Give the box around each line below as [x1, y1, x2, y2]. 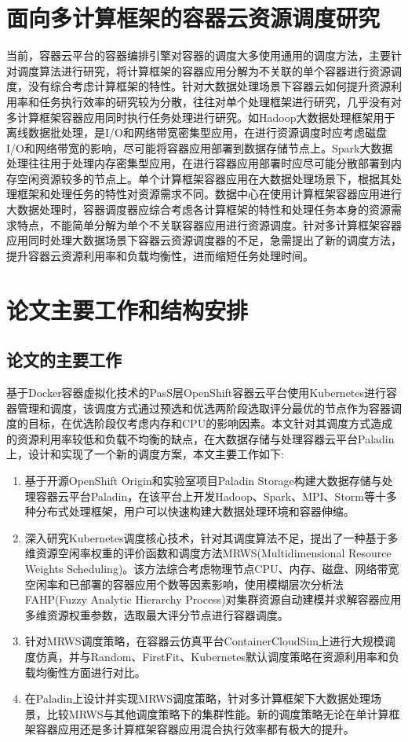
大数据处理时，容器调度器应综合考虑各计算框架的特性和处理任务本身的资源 [6, 201, 391, 218]
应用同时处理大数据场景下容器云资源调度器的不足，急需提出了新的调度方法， [6, 232, 402, 248]
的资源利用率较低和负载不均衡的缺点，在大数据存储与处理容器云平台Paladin [6, 430, 395, 446]
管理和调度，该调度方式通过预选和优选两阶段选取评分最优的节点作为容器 [16, 399, 391, 416]
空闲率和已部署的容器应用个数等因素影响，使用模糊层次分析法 [24, 575, 344, 592]
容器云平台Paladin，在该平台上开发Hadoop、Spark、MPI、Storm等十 [35, 487, 387, 504]
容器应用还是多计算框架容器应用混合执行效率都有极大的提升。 [35, 721, 355, 737]
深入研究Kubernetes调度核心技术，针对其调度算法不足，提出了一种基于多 [24, 529, 399, 545]
